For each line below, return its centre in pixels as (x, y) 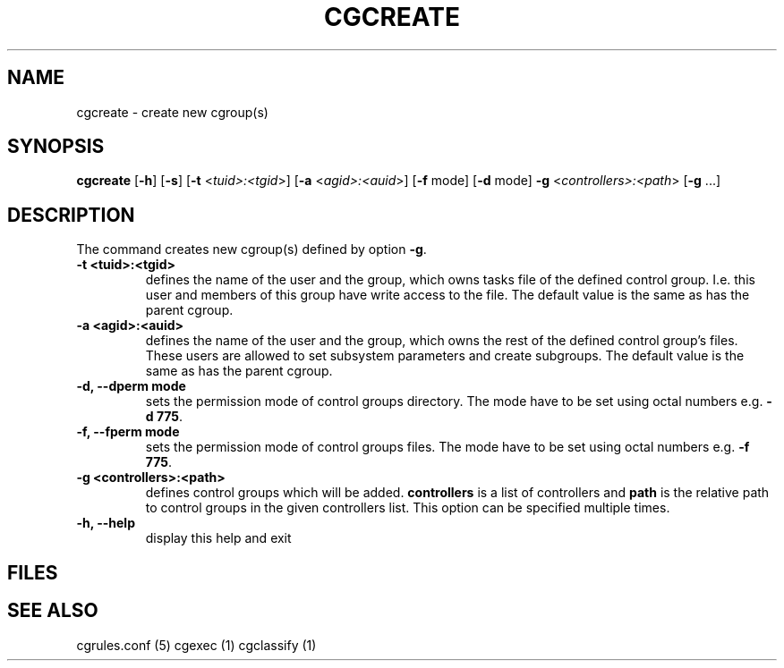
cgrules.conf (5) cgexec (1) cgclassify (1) (196, 645)
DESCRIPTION (71, 215)
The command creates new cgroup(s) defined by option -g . (251, 249)
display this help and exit (218, 538)
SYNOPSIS (56, 147)
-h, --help (106, 523)
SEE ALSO (53, 611)
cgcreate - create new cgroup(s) (172, 112)
